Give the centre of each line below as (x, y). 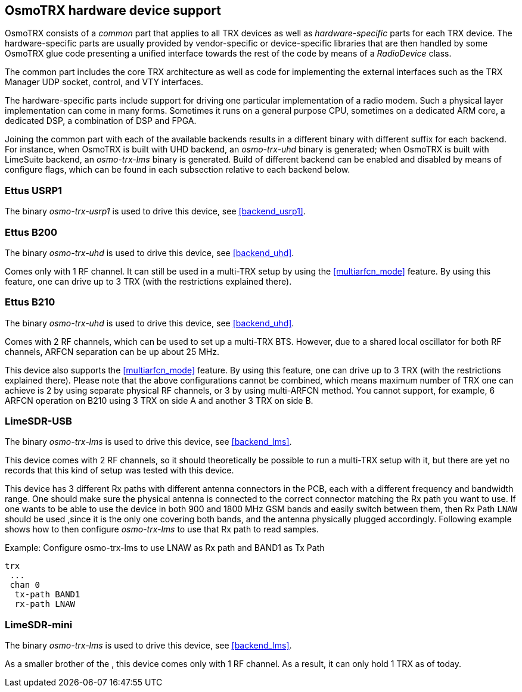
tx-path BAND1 (47, 595)
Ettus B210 (30, 302)
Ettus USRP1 (34, 190)
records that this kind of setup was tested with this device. (119, 470)
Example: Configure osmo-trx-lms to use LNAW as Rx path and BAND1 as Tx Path (165, 548)
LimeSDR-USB (38, 421)
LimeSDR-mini (39, 624)
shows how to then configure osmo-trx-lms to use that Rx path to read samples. (162, 529)
